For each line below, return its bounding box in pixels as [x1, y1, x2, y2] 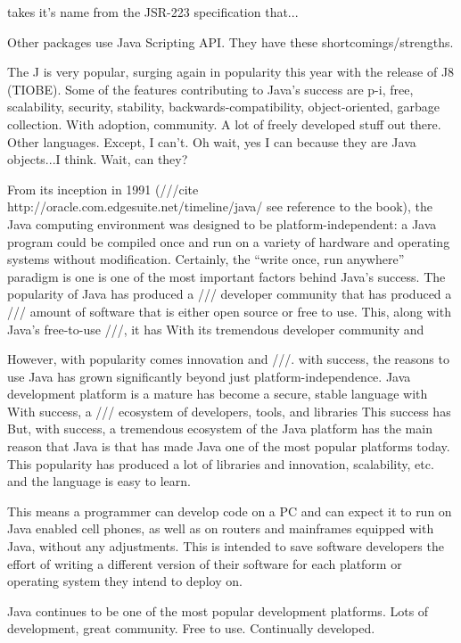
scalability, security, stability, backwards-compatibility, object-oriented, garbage [7, 97, 440, 116]
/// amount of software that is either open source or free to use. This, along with [7, 301, 451, 320]
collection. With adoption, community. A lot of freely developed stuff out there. [7, 114, 441, 133]
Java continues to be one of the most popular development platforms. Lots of [7, 601, 429, 620]
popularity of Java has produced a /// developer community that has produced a [7, 284, 452, 303]
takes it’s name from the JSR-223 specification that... [7, 3, 299, 21]
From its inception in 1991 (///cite [7, 179, 199, 198]
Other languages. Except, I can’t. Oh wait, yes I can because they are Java [7, 132, 416, 151]
